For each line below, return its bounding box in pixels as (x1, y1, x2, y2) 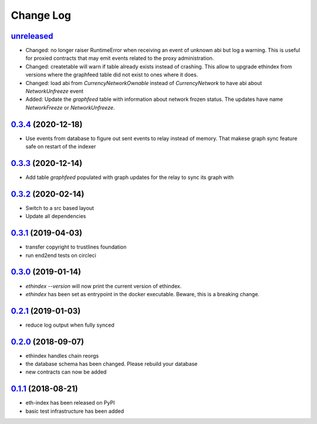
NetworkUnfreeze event (25, 88, 84, 95)
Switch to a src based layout (25, 204, 94, 211)
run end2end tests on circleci (25, 252, 96, 259)
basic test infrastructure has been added (25, 408, 124, 415)
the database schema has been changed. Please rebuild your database (25, 361, 198, 368)
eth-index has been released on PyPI (25, 399, 115, 406)
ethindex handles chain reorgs (25, 352, 99, 359)
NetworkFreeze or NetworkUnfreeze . (25, 104, 115, 111)
